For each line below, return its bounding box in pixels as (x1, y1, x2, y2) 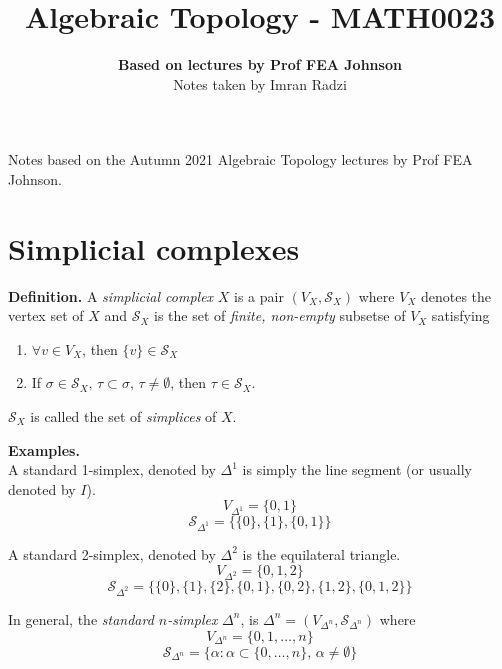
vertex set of (8, 305, 84, 326)
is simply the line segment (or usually (242, 459, 472, 480)
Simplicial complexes (8, 227, 300, 268)
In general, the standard (8, 608, 154, 629)
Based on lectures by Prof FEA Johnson (118, 54, 402, 75)
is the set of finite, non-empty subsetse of (154, 305, 406, 326)
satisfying (431, 305, 490, 326)
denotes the (420, 285, 492, 306)
